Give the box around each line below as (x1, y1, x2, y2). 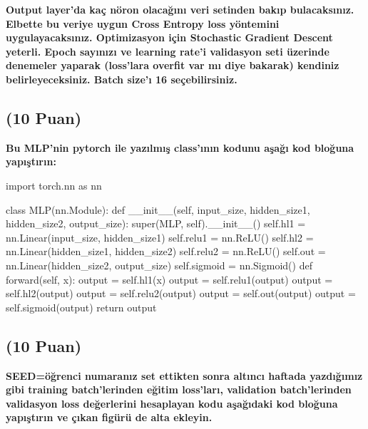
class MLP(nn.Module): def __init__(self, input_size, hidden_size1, (6, 202, 310, 217)
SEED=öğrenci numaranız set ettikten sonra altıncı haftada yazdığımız (6, 368, 363, 383)
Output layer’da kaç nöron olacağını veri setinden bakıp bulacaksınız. (6, 2, 354, 16)
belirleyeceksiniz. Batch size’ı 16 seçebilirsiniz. (6, 71, 237, 86)
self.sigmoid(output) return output (6, 299, 157, 314)
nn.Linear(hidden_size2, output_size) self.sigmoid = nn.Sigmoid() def (6, 257, 312, 272)
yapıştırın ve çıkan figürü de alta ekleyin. (6, 410, 213, 425)
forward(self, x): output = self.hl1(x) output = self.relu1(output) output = (6, 272, 333, 286)
